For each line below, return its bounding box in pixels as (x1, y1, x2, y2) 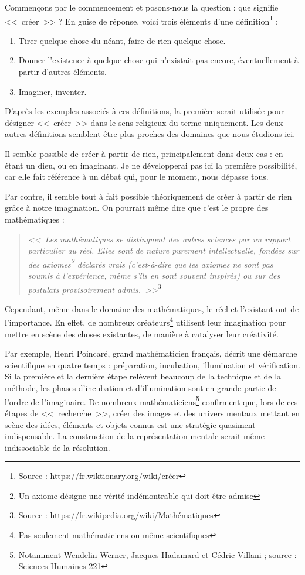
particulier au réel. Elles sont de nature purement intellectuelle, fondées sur (28, 244, 299, 256)
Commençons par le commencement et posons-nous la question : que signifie (5, 1, 279, 13)
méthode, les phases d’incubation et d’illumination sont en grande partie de (5, 382, 276, 394)
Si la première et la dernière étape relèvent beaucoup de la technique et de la (5, 370, 282, 382)
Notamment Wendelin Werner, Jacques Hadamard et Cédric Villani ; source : (18, 548, 297, 560)
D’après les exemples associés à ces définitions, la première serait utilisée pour (5, 105, 284, 117)
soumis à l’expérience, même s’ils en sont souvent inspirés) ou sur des (28, 269, 280, 281)
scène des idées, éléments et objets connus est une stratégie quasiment (5, 418, 256, 430)
